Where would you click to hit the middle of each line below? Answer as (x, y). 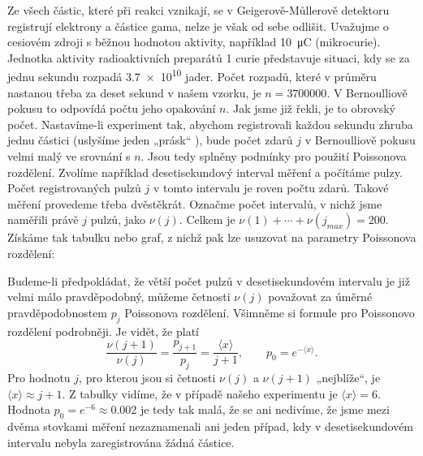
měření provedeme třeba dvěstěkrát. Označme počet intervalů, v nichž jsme (195, 203)
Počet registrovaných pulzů (74, 188)
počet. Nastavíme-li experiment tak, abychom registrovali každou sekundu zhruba (210, 124)
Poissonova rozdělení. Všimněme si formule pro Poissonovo (270, 312)
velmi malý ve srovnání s (69, 156)
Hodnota (29, 409)
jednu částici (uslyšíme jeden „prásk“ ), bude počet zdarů (150, 140)
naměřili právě (43, 219)
